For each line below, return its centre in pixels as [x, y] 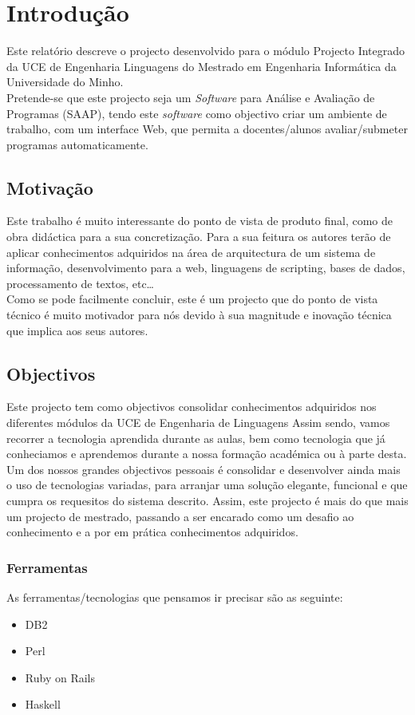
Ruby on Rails [60, 677]
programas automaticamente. [77, 144]
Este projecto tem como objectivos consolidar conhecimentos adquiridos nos [192, 407]
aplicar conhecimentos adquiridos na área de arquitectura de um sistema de [191, 252]
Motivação [50, 187]
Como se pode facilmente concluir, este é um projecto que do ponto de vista [192, 299]
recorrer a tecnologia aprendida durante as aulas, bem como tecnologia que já [196, 438]
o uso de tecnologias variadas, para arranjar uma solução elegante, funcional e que [207, 485]
